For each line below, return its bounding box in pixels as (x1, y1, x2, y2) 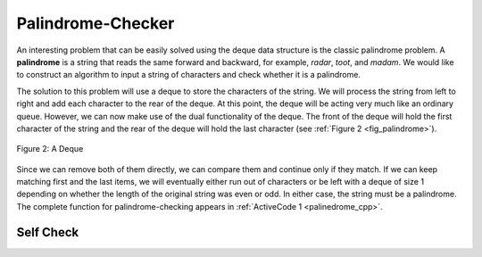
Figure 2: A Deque (16, 144, 84, 154)
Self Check (16, 224, 79, 240)
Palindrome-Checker (16, 13, 175, 33)
